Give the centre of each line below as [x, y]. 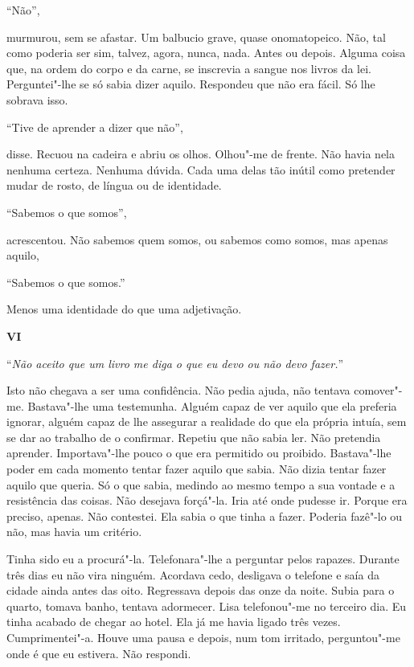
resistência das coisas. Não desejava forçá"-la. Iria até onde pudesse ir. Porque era [207, 500]
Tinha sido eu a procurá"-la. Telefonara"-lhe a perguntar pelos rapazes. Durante [203, 559]
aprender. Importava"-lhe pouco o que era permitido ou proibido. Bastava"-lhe [199, 453]
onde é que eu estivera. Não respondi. [99, 653]
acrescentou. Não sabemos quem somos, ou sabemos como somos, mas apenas [197, 239]
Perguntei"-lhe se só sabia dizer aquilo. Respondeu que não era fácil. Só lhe [191, 84]
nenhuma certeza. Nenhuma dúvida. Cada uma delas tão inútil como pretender [201, 169]
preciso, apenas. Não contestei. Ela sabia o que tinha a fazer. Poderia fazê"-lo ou [205, 516]
